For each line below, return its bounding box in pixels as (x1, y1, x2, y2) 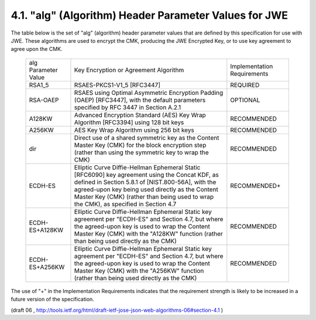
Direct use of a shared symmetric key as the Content (74, 134, 219, 142)
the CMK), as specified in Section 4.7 (74, 200, 177, 208)
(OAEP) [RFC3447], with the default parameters (74, 96, 206, 104)
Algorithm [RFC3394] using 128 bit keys (74, 118, 184, 126)
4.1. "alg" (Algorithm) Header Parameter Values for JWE (11, 9, 288, 22)
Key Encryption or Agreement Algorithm (74, 66, 184, 74)
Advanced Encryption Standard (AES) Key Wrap (74, 111, 206, 119)
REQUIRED (230, 81, 260, 89)
